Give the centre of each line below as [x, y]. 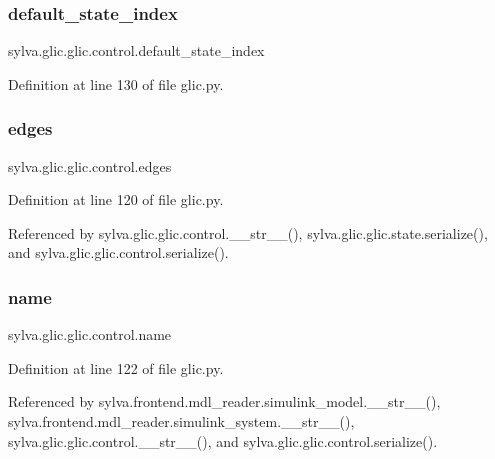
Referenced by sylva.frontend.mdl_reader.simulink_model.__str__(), [224, 401]
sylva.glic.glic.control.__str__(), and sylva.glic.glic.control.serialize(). [223, 440]
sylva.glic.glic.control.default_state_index [136, 50]
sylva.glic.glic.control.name [90, 334]
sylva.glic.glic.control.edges [90, 165]
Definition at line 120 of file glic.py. [116, 199]
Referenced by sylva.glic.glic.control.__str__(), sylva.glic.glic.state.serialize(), [248, 232]
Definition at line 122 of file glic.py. [116, 367]
